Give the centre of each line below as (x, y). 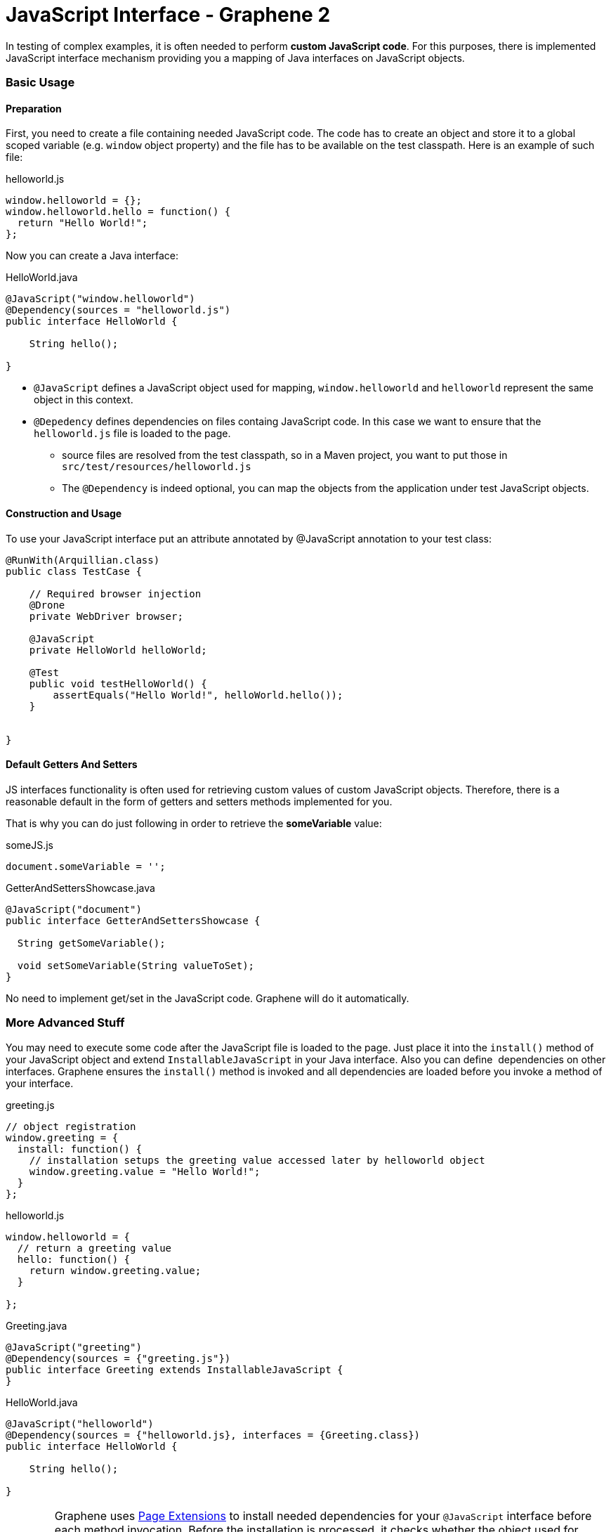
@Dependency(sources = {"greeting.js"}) (118, 1358)
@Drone (47, 605)
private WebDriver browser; (106, 616)
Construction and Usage (64, 513)
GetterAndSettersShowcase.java (80, 888)
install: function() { (79, 1149)
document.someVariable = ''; (86, 866)
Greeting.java (37, 1325)
